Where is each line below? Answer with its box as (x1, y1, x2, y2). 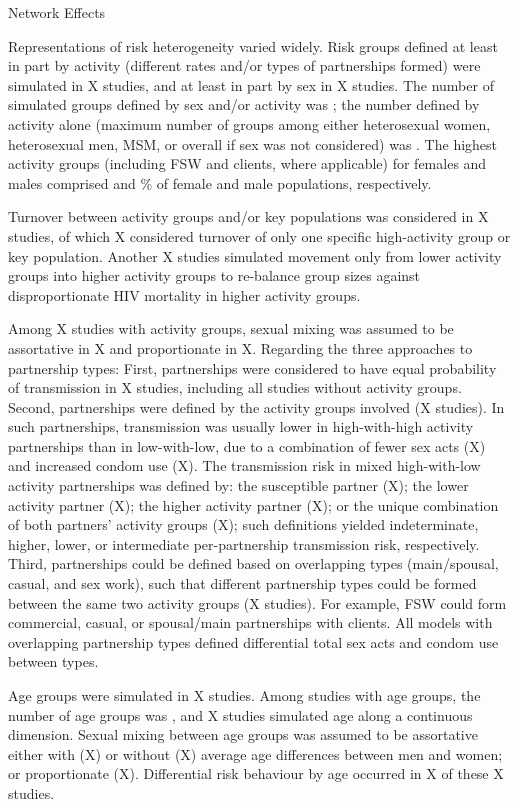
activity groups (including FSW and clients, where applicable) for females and (8, 153, 487, 174)
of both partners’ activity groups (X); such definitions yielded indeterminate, (8, 514, 479, 535)
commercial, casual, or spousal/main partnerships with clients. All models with (8, 612, 493, 633)
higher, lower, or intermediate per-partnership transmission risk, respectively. (8, 533, 480, 554)
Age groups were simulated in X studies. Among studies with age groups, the (8, 685, 481, 705)
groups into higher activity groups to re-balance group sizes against (8, 265, 421, 286)
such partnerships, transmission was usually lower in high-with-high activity (8, 416, 474, 437)
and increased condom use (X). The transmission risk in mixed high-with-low (8, 455, 481, 476)
